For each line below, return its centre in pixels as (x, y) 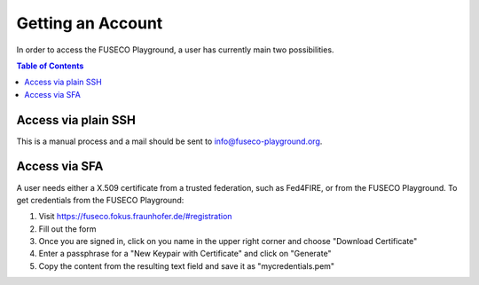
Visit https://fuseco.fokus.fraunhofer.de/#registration (135, 217)
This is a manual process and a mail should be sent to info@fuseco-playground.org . (169, 141)
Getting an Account (90, 23)
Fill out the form (67, 229)
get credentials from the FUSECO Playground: (100, 200)
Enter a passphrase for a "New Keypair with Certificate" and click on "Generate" (185, 254)
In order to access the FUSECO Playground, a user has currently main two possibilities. (175, 50)
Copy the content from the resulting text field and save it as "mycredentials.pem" (187, 265)
